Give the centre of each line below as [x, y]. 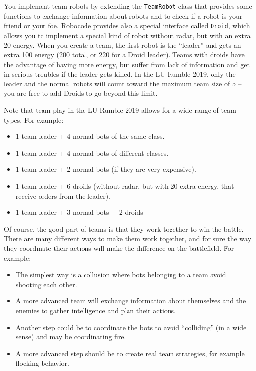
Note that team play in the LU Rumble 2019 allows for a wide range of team [120, 110]
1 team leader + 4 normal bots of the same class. [90, 136]
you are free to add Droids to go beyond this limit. [81, 93]
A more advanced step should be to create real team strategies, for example [130, 353]
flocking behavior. [42, 363]
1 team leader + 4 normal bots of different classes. [92, 152]
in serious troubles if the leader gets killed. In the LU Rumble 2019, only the [120, 74]
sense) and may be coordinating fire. [71, 337]
